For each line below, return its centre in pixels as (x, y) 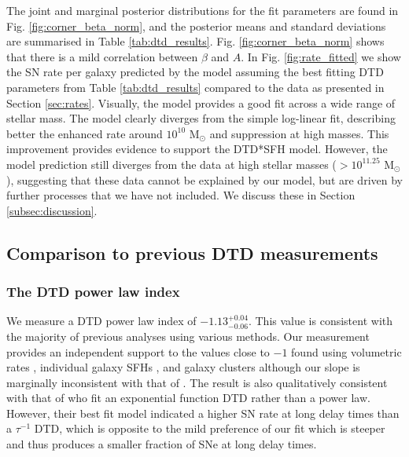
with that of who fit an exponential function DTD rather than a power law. (188, 398)
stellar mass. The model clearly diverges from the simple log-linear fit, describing (201, 118)
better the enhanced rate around (85, 133)
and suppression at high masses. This (299, 133)
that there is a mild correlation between (102, 56)
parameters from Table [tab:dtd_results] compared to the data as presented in (195, 87)
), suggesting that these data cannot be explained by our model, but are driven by (204, 179)
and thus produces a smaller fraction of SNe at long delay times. (162, 444)
